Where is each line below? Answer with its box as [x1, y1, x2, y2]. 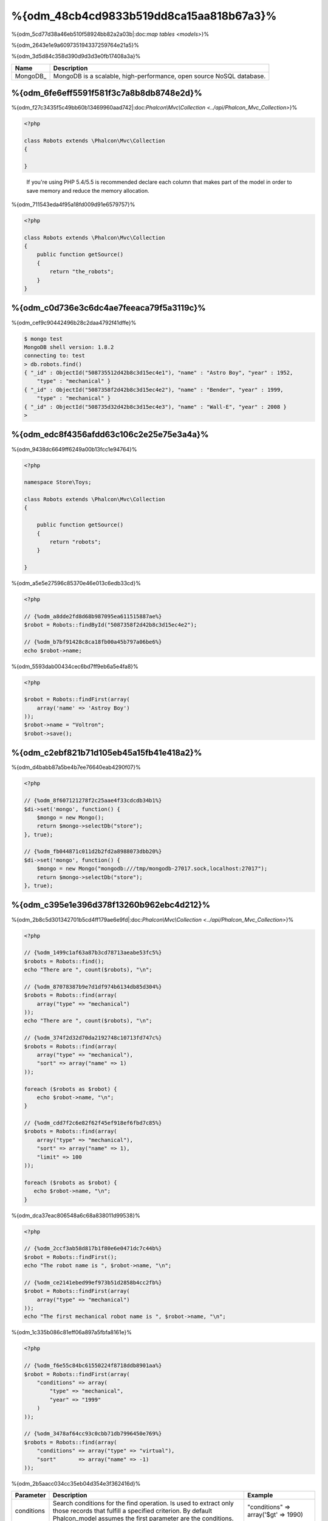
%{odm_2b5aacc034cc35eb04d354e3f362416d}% [11, 1480, 141, 1487]
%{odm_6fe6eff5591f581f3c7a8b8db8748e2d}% [11, 88, 203, 99]
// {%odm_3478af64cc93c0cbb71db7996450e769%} [24, 1430, 162, 1437]
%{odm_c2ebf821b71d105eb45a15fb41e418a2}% [11, 748, 202, 758]
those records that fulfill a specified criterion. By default [52, 1506, 213, 1515]
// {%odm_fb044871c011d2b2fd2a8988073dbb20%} [24, 848, 162, 855]
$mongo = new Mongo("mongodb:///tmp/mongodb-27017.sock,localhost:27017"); [36, 865, 268, 872]
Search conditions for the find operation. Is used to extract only [52, 1499, 234, 1508]
